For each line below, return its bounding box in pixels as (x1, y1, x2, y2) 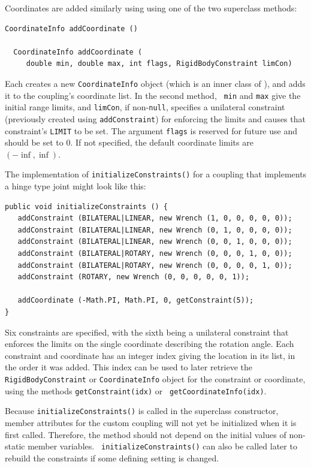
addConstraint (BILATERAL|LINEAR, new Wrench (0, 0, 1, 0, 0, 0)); (17, 237, 292, 246)
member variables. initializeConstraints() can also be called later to (28, 440, 297, 452)
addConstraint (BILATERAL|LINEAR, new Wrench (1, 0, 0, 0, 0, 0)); (17, 214, 292, 223)
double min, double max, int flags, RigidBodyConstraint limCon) (26, 59, 292, 68)
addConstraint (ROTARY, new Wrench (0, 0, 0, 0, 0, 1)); (17, 273, 250, 282)
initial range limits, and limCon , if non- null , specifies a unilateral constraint (5, 101, 285, 113)
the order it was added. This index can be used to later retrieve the (5, 361, 253, 373)
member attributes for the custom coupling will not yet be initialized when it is (5, 416, 297, 429)
